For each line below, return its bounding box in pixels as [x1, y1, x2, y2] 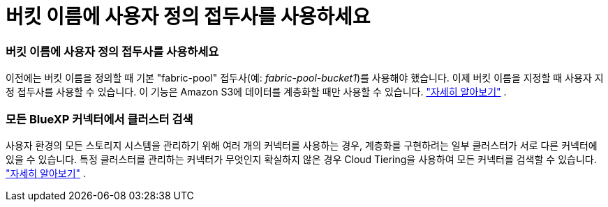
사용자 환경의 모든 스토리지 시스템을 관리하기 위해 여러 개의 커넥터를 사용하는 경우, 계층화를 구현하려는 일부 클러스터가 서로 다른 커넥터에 [6, 139, 598, 151]
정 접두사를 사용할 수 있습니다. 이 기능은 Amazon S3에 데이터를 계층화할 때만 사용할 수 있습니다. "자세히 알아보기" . [6, 86, 507, 98]
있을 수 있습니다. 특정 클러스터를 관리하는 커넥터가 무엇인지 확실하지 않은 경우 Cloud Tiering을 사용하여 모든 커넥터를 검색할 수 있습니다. [6, 153, 597, 165]
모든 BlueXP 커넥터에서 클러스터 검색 [6, 112, 193, 126]
